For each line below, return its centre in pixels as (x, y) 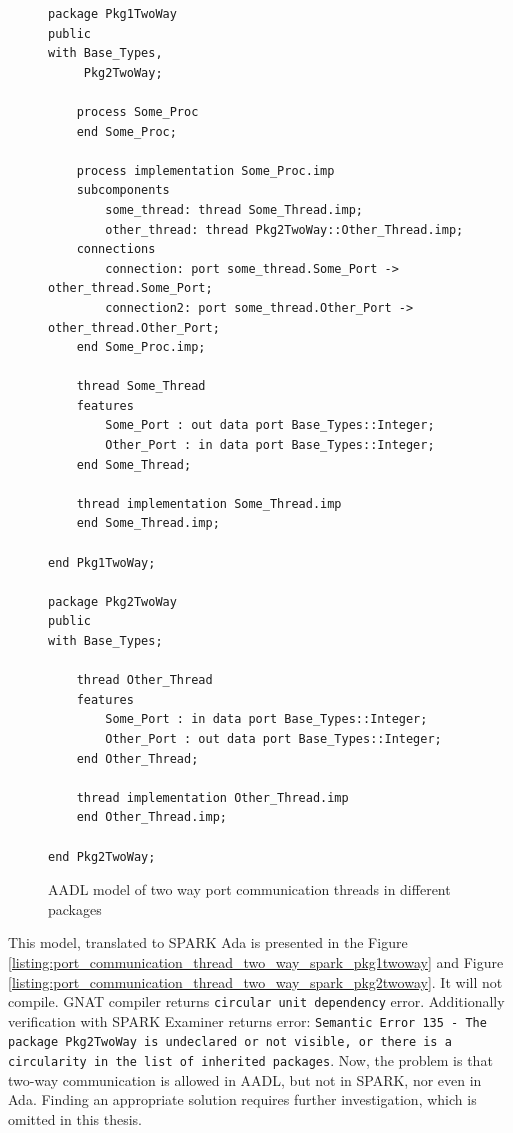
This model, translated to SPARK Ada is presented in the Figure (208, 942)
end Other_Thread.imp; (151, 817)
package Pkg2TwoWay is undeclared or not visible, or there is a (230, 1042)
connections (116, 249)
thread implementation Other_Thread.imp (212, 797)
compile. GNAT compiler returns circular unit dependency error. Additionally (256, 1001)
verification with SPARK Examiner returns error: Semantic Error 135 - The (247, 1020)
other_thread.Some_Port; (130, 288)
